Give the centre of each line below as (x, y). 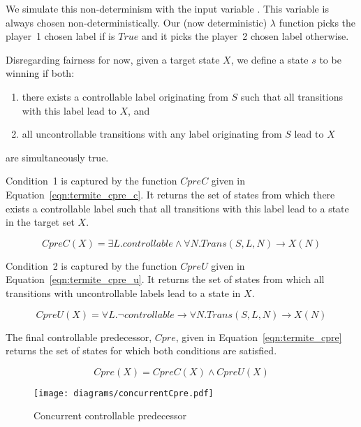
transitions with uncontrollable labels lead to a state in (123, 292)
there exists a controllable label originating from (125, 96)
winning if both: (40, 73)
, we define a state (270, 59)
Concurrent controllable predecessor (110, 415)
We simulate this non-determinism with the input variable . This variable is (167, 8)
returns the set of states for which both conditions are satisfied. (141, 350)
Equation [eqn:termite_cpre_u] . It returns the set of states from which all (165, 279)
